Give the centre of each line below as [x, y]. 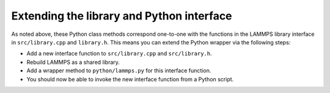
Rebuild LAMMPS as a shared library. [73, 62]
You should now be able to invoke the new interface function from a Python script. [130, 79]
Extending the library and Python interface [122, 16]
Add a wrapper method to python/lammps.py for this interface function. [119, 71]
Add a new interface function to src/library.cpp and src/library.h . [119, 53]
